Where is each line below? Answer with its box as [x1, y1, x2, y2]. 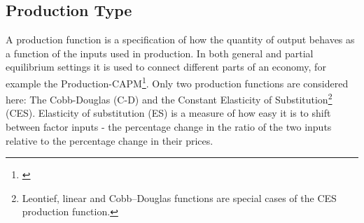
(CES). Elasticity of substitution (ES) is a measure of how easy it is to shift [6, 106, 331, 120]
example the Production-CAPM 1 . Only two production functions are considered [6, 73, 349, 90]
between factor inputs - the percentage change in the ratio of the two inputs [6, 120, 332, 134]
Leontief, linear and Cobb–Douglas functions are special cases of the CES [22, 190, 337, 205]
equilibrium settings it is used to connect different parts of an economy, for [6, 59, 326, 74]
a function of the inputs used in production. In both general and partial [6, 45, 314, 60]
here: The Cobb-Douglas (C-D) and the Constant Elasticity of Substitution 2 [6, 90, 332, 106]
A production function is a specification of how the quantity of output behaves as [6, 32, 355, 47]
